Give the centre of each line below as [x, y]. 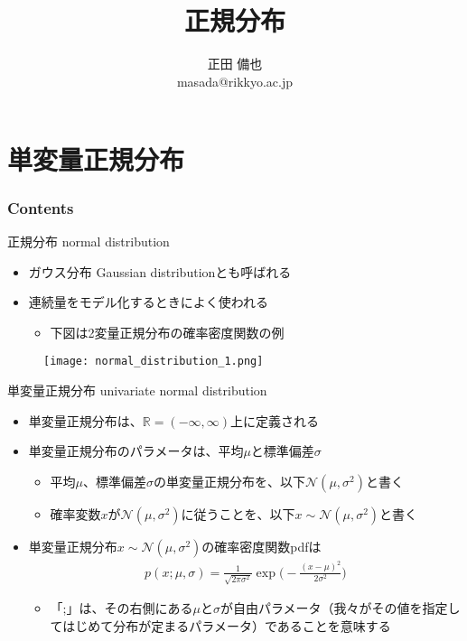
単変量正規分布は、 [85, 420]
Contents [41, 207]
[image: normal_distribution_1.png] [154, 362]
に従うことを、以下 [238, 513]
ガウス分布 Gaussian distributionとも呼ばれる [160, 271]
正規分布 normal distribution [89, 241]
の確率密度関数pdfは [262, 546]
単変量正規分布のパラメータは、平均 [136, 451]
